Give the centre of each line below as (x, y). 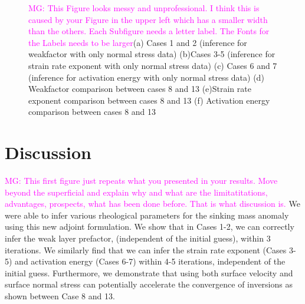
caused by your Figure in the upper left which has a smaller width (148, 19)
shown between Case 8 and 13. (60, 296)
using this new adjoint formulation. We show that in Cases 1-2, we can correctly (150, 227)
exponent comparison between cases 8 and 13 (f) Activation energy (149, 100)
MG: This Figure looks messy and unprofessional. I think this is (144, 8)
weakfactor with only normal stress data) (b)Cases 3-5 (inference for (152, 54)
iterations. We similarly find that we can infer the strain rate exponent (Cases (146, 250)
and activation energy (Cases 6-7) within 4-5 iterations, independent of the (150, 261)
